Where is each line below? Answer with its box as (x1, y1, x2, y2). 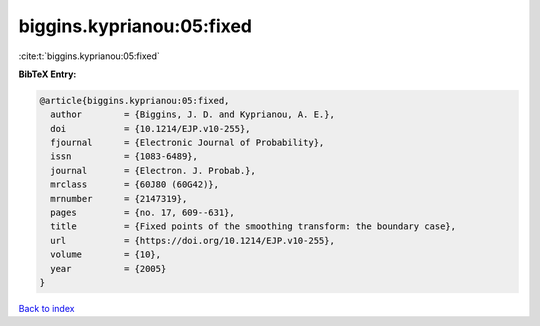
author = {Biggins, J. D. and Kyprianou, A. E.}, (50, 109, 335, 120)
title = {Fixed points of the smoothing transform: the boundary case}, (50, 221, 457, 232)
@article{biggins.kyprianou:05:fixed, (39, 95, 230, 106)
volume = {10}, (50, 249, 162, 260)
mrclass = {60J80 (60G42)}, (50, 179, 220, 190)
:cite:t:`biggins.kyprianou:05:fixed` (18, 50, 160, 62)
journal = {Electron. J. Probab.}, (50, 165, 257, 176)
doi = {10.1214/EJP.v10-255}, (50, 123, 251, 134)
